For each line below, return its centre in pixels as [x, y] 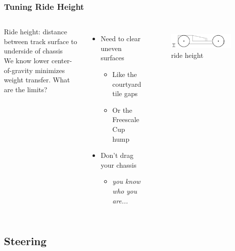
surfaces [112, 58]
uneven [111, 48]
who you [125, 190]
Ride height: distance [35, 32]
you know [126, 181]
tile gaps [125, 93]
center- [62, 60]
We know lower [27, 60]
